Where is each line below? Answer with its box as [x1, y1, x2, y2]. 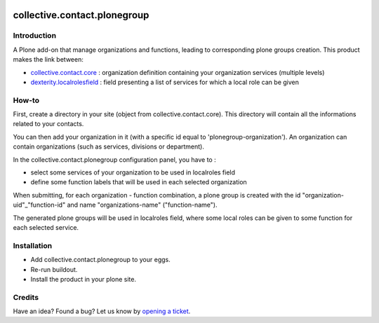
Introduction [13, 31, 56, 41]
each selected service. [13, 223, 79, 231]
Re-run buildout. [30, 265, 78, 273]
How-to [13, 95, 40, 105]
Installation [13, 240, 53, 250]
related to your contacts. [13, 120, 84, 128]
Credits [13, 292, 39, 302]
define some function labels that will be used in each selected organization [30, 178, 247, 186]
